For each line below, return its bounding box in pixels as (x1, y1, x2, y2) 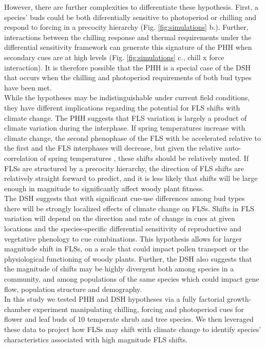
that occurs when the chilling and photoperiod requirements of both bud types (4, 72, 252, 83)
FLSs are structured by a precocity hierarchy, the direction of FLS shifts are (4, 162, 244, 173)
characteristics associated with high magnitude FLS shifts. (4, 334, 188, 344)
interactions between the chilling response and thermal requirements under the (4, 31, 252, 42)
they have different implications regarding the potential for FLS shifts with (4, 102, 240, 113)
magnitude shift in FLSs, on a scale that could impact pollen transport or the (4, 243, 249, 254)
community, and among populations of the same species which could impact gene (4, 273, 259, 284)
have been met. (4, 82, 52, 93)
